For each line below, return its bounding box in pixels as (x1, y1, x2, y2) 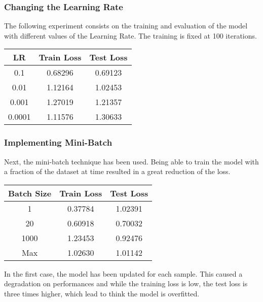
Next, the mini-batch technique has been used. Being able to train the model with (4, 156, 259, 166)
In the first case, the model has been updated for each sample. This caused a (4, 268, 243, 279)
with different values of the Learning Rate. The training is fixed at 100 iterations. (4, 30, 257, 41)
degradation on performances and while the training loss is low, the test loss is (4, 278, 248, 289)
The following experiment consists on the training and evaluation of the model (4, 20, 248, 31)
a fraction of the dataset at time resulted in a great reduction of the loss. (4, 166, 231, 177)
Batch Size (8, 187, 52, 199)
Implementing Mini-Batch (4, 136, 112, 149)
